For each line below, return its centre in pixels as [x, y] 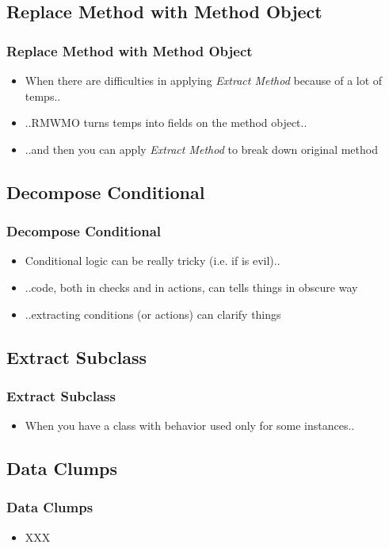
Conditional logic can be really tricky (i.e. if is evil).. [153, 261]
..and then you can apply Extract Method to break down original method [201, 149]
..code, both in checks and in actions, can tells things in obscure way [191, 287]
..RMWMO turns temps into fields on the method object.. [166, 123]
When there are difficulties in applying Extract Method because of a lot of [204, 80]
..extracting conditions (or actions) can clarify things [153, 314]
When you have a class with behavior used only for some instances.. [190, 425]
